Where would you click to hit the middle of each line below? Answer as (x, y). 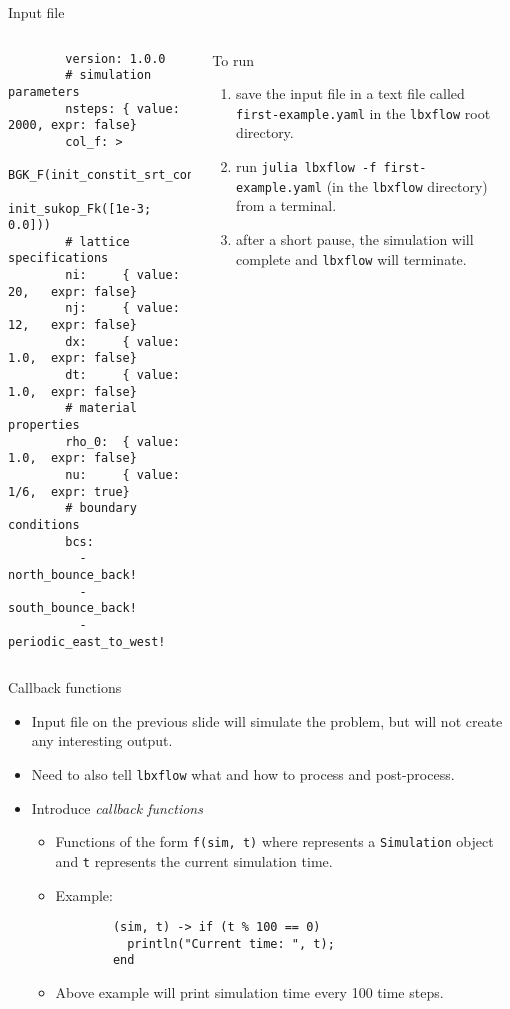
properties (44, 425)
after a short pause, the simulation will (355, 238)
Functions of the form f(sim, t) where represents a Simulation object (274, 841)
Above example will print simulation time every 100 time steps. (249, 992)
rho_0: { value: (122, 441)
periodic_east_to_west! (87, 641)
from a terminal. (286, 205)
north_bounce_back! (72, 574)
